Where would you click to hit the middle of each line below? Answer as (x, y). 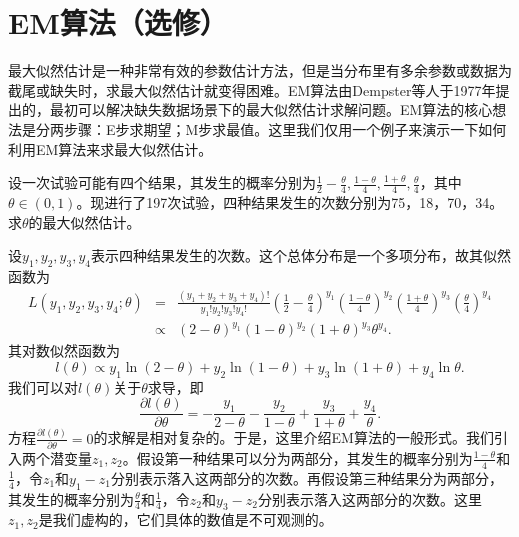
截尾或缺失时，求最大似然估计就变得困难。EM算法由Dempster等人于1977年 (252, 89)
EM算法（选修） (118, 22)
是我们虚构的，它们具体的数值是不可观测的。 (185, 519)
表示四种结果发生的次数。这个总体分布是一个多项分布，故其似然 (300, 255)
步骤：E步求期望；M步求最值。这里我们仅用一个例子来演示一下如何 (285, 128)
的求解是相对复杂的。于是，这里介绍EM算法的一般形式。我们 (293, 437)
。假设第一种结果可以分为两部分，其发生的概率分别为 (297, 457)
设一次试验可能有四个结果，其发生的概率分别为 (162, 182)
